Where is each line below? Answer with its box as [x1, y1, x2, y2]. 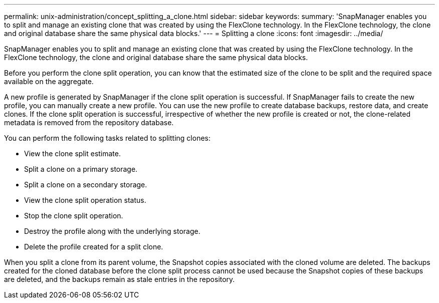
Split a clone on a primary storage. [24, 165, 138, 173]
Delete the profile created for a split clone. [24, 242, 163, 251]
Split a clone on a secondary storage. [24, 180, 147, 189]
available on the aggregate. [4, 77, 94, 86]
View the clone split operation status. [24, 196, 146, 204]
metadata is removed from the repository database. [4, 118, 174, 127]
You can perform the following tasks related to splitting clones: [4, 134, 210, 142]
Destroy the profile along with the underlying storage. [24, 227, 200, 235]
